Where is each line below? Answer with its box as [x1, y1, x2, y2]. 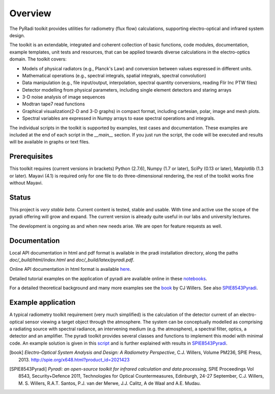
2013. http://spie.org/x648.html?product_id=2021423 [18, 356, 130, 362]
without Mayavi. [9, 180, 43, 186]
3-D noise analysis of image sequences [22, 94, 105, 100]
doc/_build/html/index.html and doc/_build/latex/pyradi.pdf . [9, 257, 134, 263]
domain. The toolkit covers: [9, 56, 67, 62]
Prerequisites [9, 152, 53, 161]
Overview [9, 8, 51, 19]
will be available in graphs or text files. [9, 139, 90, 145]
